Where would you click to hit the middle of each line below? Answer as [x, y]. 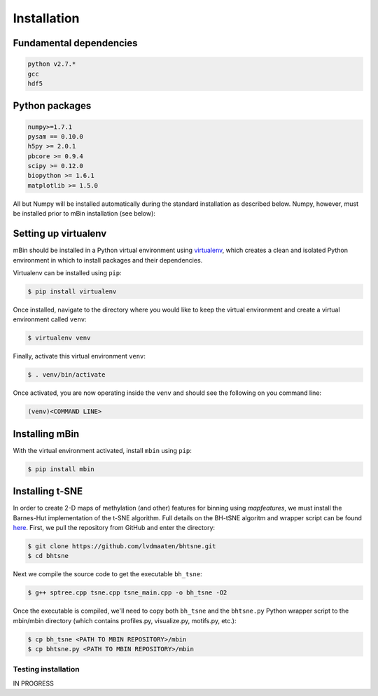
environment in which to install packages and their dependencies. [108, 260]
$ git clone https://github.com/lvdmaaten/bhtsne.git [122, 546]
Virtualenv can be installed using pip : [67, 272]
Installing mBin [46, 434]
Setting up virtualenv [60, 234]
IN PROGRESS [33, 683]
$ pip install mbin [61, 469]
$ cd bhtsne [48, 556]
